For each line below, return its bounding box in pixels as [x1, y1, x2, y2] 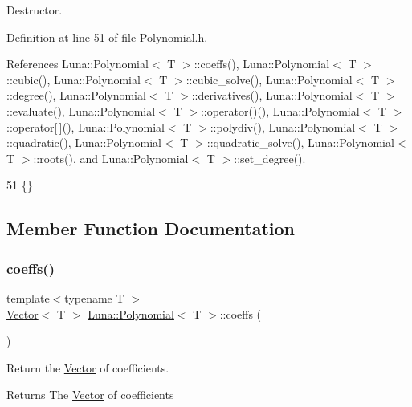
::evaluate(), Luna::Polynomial [6, 102, 156, 119]
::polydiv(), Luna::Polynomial [210, 118, 356, 135]
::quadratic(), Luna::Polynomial [6, 134, 161, 151]
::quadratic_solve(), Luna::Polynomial [206, 134, 394, 151]
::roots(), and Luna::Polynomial [33, 149, 189, 166]
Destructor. [6, 2, 63, 18]
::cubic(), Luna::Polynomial [6, 71, 141, 88]
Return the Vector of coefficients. [6, 359, 169, 376]
